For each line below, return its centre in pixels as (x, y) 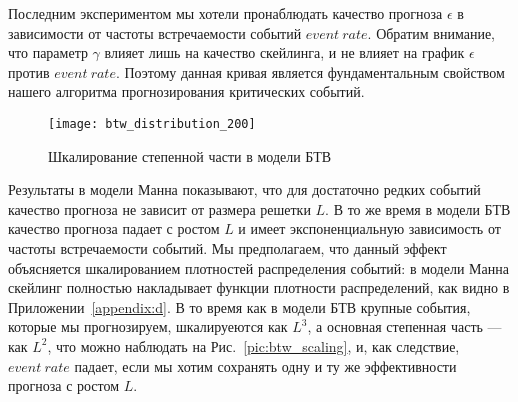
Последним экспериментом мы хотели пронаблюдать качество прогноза (225, 13)
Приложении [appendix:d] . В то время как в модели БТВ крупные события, (239, 306)
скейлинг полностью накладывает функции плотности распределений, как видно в (259, 287)
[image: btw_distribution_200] (152, 123)
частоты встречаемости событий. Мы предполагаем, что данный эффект (227, 248)
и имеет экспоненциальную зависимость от (369, 228)
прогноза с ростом (64, 385)
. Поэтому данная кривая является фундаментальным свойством (310, 71)
